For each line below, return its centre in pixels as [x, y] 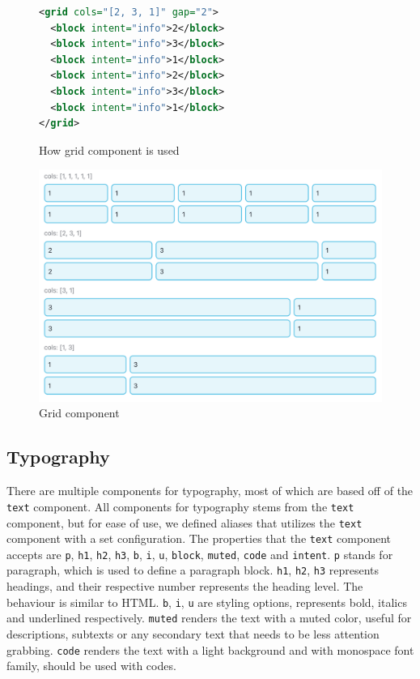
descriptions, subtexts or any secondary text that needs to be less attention [193, 634]
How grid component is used [109, 149]
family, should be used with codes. [91, 666]
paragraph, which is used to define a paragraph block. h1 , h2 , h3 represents [193, 570]
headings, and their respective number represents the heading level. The [185, 586]
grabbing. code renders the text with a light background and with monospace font [210, 649]
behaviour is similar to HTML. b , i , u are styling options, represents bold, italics [207, 602]
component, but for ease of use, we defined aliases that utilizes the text [185, 522]
